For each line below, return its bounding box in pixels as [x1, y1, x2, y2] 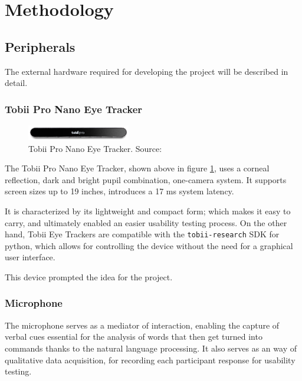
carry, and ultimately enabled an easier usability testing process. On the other [5, 216, 287, 228]
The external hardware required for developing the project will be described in [5, 65, 288, 77]
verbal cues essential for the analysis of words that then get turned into [5, 330, 262, 343]
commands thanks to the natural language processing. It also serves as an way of [5, 342, 297, 354]
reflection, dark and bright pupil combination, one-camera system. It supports [5, 173, 287, 185]
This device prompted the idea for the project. [5, 270, 173, 283]
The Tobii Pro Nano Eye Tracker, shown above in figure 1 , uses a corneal [5, 162, 270, 174]
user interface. [5, 251, 55, 263]
